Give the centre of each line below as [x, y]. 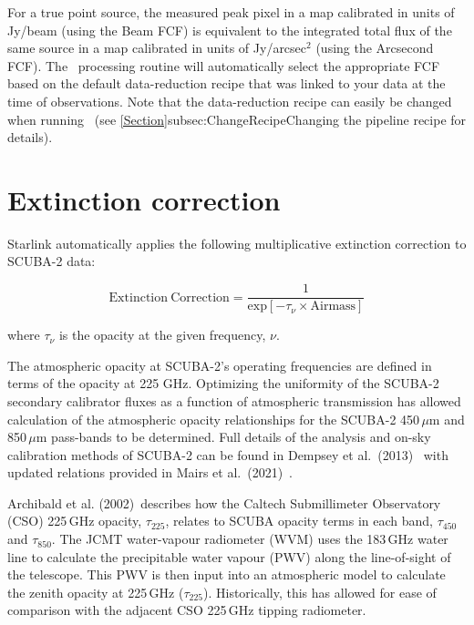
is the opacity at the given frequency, [162, 335]
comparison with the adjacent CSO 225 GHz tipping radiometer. [187, 610]
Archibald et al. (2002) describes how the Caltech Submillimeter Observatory [224, 502]
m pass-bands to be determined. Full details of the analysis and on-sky [233, 437]
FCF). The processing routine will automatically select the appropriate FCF [224, 65]
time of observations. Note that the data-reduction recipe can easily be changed [230, 101]
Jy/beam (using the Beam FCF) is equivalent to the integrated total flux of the [230, 30]
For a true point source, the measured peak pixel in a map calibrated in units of [231, 12]
